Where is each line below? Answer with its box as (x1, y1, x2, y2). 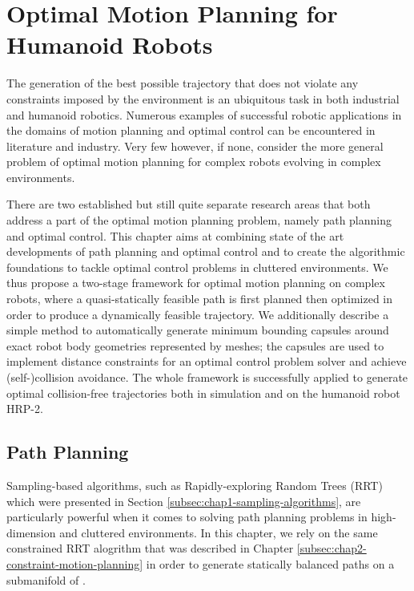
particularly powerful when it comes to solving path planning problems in (6, 508, 368, 525)
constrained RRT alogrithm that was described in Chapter (6, 540, 294, 557)
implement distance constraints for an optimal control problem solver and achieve (6, 353, 407, 370)
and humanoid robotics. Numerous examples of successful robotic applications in (6, 106, 402, 123)
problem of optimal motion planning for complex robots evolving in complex (6, 153, 381, 170)
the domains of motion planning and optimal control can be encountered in (6, 122, 376, 139)
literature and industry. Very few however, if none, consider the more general (6, 137, 384, 154)
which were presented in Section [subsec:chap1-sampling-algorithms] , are (6, 492, 361, 509)
